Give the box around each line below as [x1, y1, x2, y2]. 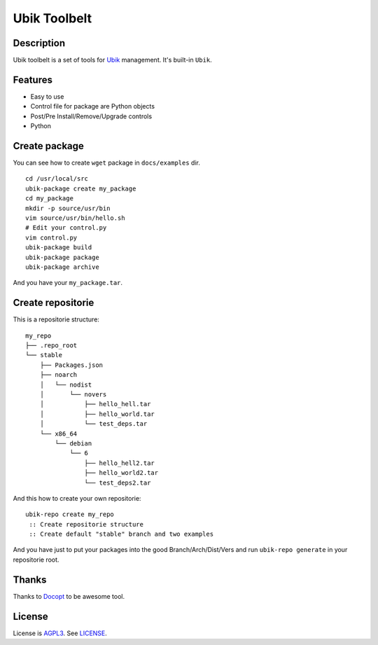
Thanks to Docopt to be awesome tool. [13, 592, 125, 600]
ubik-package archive [25, 263, 99, 271]
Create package [13, 140, 84, 152]
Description [13, 37, 66, 49]
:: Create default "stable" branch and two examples [29, 530, 213, 539]
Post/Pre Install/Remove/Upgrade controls [30, 112, 153, 120]
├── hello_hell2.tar [84, 459, 155, 467]
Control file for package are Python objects [30, 102, 155, 111]
